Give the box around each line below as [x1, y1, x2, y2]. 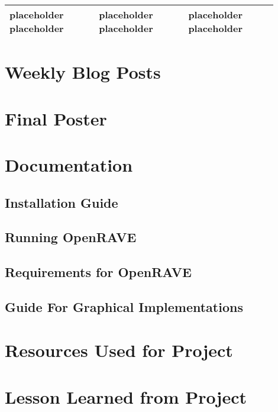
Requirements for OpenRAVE [5, 263, 192, 281]
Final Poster [5, 106, 107, 130]
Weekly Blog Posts [5, 60, 161, 84]
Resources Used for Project [5, 338, 233, 362]
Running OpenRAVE [5, 228, 137, 246]
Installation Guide [5, 193, 118, 211]
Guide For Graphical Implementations [5, 297, 243, 316]
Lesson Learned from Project [5, 384, 247, 408]
